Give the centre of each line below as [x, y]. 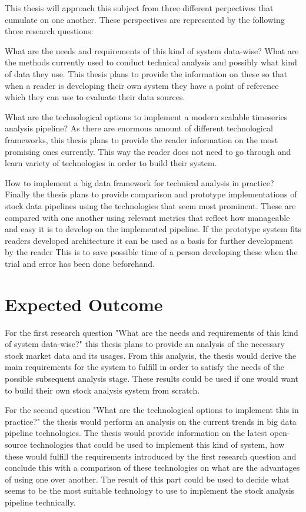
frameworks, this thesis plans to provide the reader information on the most [142, 139]
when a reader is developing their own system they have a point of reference [142, 85]
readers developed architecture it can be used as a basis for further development [149, 240]
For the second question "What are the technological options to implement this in [152, 410]
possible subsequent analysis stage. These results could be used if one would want [152, 378]
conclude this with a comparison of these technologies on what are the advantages [152, 468]
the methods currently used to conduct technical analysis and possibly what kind [151, 62]
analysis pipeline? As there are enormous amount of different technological [139, 128]
